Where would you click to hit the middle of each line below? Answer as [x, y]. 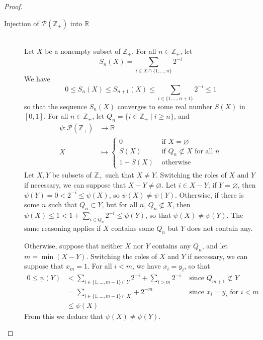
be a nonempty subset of [83, 51]
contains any [171, 245]
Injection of [22, 23]
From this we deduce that [64, 316]
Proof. [13, 6]
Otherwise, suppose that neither [73, 245]
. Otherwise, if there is [209, 194]
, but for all [120, 204]
